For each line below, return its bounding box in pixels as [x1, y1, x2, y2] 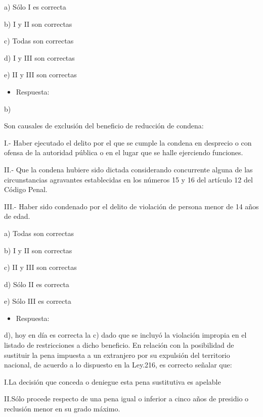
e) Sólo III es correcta [4, 296, 71, 306]
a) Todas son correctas [4, 227, 74, 238]
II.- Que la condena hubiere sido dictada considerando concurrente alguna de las [4, 164, 253, 174]
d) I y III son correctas [4, 52, 75, 63]
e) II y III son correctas [4, 69, 77, 80]
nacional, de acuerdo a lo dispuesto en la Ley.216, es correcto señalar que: [4, 359, 232, 370]
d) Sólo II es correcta [4, 279, 69, 289]
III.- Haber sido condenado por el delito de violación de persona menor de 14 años [4, 201, 259, 211]
